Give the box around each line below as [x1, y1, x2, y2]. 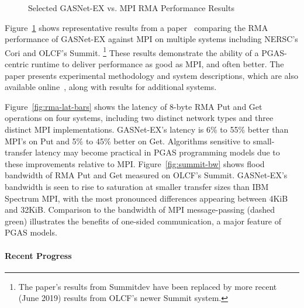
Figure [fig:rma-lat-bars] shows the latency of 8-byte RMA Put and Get [5, 100, 262, 112]
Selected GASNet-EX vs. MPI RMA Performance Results [28, 2, 234, 13]
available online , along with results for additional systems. [5, 81, 217, 93]
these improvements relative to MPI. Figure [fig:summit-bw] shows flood [5, 157, 265, 169]
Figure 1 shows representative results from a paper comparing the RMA [5, 21, 268, 33]
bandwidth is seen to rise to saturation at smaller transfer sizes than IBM [5, 180, 269, 192]
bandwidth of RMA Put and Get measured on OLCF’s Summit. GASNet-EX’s [5, 169, 288, 181]
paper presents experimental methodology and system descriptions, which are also [5, 69, 298, 81]
